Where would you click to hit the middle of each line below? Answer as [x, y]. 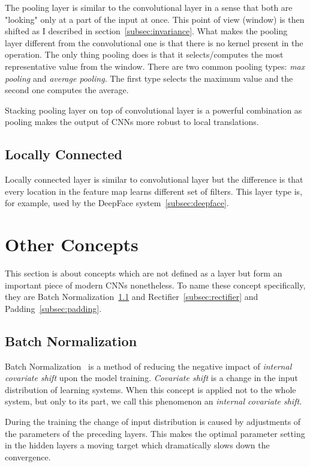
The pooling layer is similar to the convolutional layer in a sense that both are [149, 7]
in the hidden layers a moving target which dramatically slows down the [137, 445]
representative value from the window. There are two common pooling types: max [155, 66]
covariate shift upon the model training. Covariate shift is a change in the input [151, 378]
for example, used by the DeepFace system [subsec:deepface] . [117, 203]
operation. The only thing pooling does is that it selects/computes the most [144, 54]
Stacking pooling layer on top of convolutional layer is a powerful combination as [154, 110]
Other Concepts [72, 244]
